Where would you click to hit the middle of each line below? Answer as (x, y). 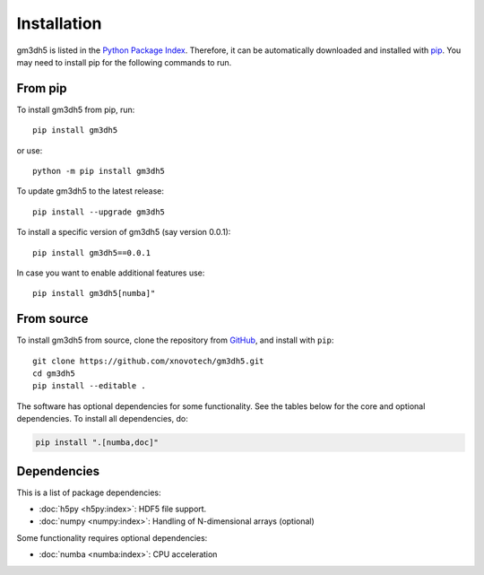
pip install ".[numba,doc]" (97, 443)
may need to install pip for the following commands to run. (124, 62)
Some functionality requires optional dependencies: (112, 537)
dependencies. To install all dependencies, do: (102, 419)
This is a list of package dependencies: (89, 492)
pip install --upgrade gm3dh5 (99, 212)
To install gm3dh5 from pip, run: (76, 109)
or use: (30, 150)
